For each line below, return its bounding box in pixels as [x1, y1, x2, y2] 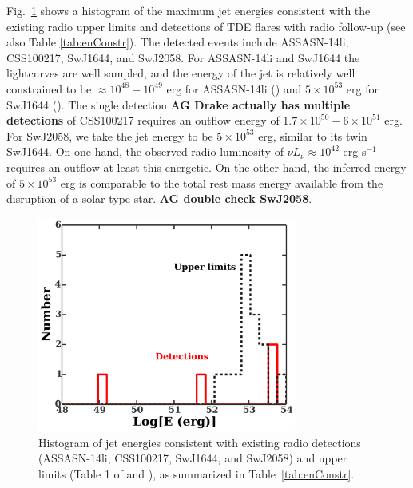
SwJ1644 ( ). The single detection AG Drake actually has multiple [6, 96, 351, 113]
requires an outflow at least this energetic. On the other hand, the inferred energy [6, 158, 407, 175]
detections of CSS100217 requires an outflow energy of [6, 112, 280, 129]
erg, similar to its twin [258, 127, 367, 144]
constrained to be [6, 80, 92, 97]
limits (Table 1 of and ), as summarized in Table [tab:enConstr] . [38, 465, 355, 482]
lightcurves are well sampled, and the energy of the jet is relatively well [6, 65, 355, 81]
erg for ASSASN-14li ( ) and [166, 80, 302, 97]
